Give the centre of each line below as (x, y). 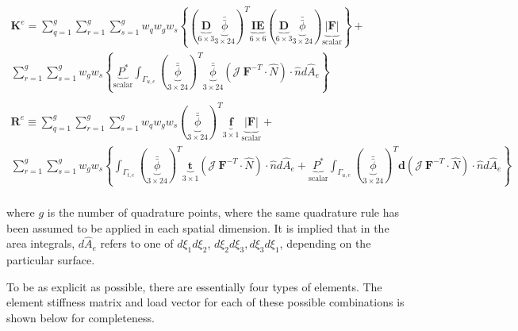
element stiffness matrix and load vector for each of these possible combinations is (205, 302)
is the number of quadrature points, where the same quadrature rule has (223, 212)
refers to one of (137, 243)
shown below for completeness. (81, 317)
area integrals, (41, 243)
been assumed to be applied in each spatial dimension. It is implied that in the (198, 227)
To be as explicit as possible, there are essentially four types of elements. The (194, 286)
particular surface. (51, 260)
